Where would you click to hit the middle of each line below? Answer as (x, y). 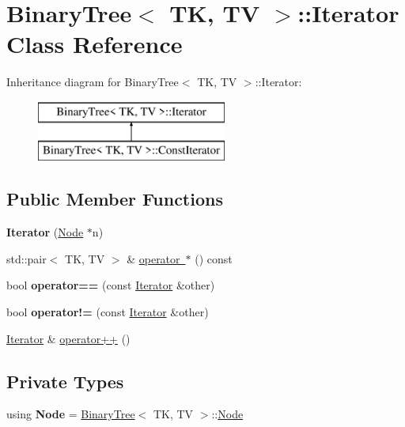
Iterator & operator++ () (68, 338)
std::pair (26, 258)
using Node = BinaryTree (71, 414)
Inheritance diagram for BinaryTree (93, 82)
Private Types (65, 381)
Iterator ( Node (45, 232)
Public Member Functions (115, 199)
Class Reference (95, 44)
